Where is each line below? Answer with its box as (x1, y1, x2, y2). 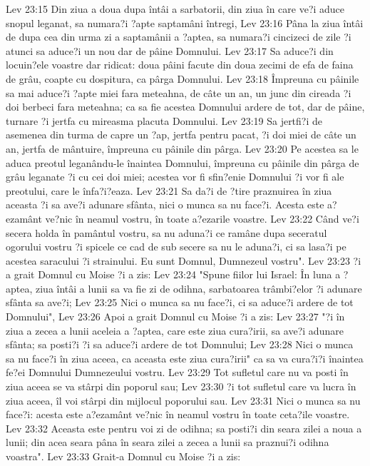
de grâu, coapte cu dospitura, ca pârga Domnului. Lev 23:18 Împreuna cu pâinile (6, 71, 359, 86)
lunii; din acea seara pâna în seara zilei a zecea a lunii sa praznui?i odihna (6, 435, 329, 450)
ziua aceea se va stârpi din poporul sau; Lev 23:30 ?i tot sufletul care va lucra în (6, 379, 356, 394)
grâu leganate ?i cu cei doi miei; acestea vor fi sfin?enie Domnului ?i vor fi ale (6, 169, 344, 184)
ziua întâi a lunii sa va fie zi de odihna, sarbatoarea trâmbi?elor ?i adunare (35, 280, 362, 295)
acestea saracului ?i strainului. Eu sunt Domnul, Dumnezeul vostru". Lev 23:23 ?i (6, 253, 361, 268)
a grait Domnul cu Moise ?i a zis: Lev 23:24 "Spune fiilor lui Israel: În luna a (6, 267, 341, 282)
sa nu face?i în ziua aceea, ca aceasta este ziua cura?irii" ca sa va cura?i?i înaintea (6, 350, 364, 365)
